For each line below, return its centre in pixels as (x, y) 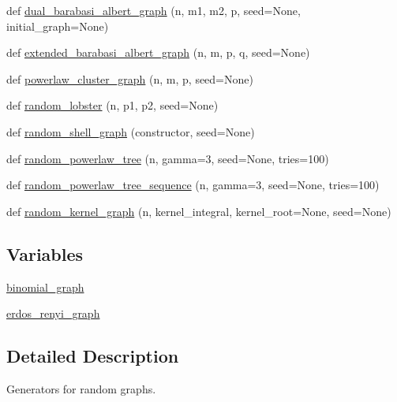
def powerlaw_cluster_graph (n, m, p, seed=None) (130, 78)
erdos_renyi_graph (53, 313)
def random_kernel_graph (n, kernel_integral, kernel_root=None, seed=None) (199, 211)
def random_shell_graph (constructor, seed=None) (131, 131)
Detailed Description (93, 356)
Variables (45, 253)
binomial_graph (45, 287)
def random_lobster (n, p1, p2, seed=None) (112, 105)
